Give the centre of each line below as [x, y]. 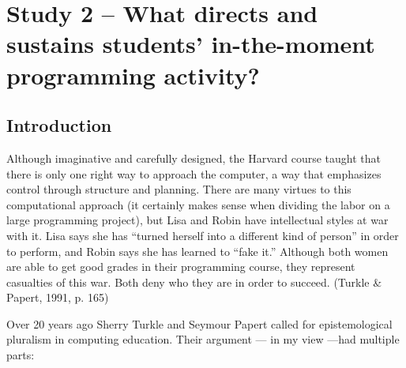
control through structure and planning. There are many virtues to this [179, 189]
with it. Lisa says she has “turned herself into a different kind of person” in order [203, 235]
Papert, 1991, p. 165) [58, 297]
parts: [21, 355]
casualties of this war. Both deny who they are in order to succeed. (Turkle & [194, 282]
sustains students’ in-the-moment [191, 44]
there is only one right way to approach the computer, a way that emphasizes [194, 173]
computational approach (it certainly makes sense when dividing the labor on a [198, 204]
